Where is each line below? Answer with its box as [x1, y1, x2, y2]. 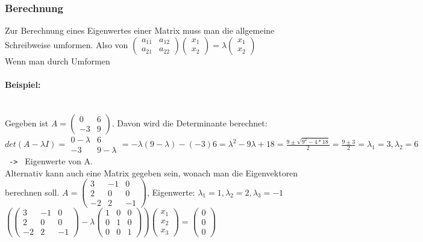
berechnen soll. [5, 185, 60, 198]
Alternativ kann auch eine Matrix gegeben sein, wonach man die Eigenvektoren [5, 166, 298, 179]
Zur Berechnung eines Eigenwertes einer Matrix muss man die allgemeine [5, 24, 275, 37]
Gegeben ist [5, 116, 49, 129]
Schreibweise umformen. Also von [5, 38, 128, 51]
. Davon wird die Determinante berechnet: [111, 116, 268, 129]
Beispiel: [5, 78, 41, 90]
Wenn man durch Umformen [5, 54, 110, 67]
